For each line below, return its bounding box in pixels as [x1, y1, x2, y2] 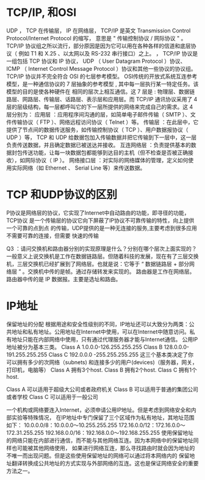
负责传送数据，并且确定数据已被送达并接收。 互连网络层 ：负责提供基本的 [6, 141, 191, 148]
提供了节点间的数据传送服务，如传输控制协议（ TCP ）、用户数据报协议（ [6, 126, 189, 133]
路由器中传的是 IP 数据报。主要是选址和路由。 [6, 275, 121, 282]
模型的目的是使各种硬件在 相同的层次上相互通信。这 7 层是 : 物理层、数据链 [6, 88, 195, 95]
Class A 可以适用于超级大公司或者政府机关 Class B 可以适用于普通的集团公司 [6, 385, 199, 393]
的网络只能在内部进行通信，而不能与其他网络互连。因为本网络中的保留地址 [6, 437, 193, 444]
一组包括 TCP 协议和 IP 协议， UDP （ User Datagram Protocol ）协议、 [6, 57, 186, 65]
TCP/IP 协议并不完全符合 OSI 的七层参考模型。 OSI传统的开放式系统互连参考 [6, 73, 198, 80]
